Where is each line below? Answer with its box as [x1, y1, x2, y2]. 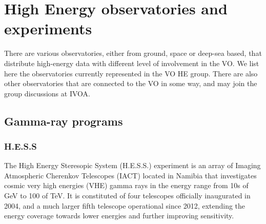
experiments [4, 18, 92, 39]
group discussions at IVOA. [4, 88, 90, 98]
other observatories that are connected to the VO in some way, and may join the [4, 78, 257, 89]
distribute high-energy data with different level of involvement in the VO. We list [4, 57, 259, 68]
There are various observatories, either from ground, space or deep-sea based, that [4, 48, 262, 58]
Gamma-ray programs [4, 113, 123, 129]
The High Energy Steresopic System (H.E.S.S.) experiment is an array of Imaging [4, 160, 261, 171]
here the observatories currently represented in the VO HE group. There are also [4, 68, 258, 78]
